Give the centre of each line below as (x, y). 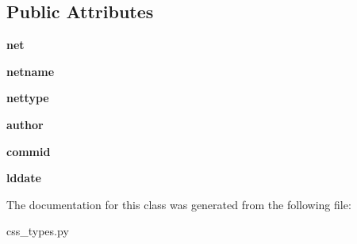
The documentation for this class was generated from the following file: (179, 204)
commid (29, 151)
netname (31, 71)
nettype (28, 98)
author (25, 124)
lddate (24, 178)
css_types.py (38, 231)
